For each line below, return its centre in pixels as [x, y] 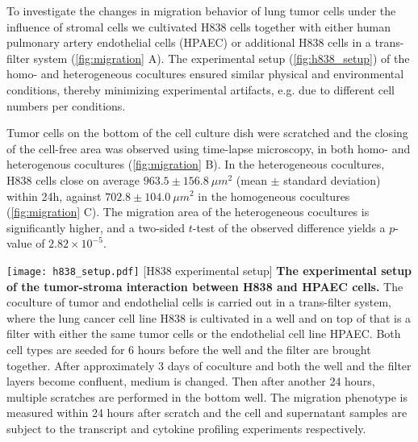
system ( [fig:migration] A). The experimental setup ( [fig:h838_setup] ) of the [222, 58]
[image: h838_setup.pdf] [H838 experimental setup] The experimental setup [209, 270]
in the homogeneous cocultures [274, 196]
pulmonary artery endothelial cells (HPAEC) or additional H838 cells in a [189, 42]
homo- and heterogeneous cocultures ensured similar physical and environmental [205, 74]
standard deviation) [332, 179]
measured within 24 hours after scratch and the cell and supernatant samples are [207, 413]
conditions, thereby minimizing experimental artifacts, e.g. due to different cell [201, 89]
